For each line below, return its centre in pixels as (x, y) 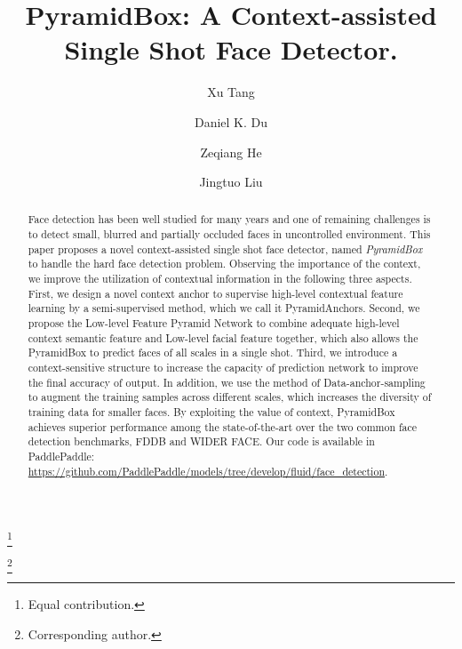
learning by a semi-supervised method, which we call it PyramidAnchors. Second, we (224, 308)
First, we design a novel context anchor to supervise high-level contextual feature (215, 293)
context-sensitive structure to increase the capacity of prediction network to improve (223, 368)
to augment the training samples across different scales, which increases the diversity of (230, 397)
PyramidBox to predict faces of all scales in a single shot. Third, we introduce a (213, 353)
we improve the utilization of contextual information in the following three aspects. (220, 279)
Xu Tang (231, 92)
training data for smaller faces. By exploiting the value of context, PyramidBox (211, 412)
